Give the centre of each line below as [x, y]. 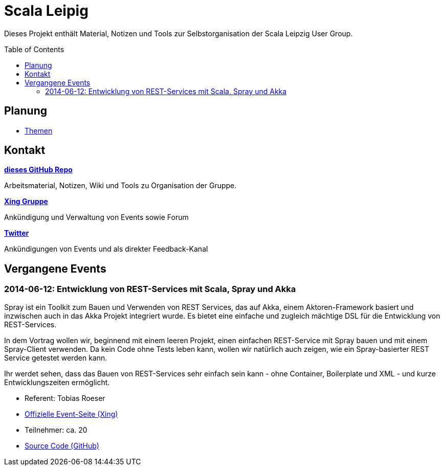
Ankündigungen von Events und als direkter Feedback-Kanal [106, 249]
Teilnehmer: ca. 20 [56, 430]
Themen [39, 130]
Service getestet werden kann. [56, 357]
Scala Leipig [46, 11]
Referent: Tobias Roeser [65, 398]
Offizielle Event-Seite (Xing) [71, 414]
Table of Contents [34, 49]
